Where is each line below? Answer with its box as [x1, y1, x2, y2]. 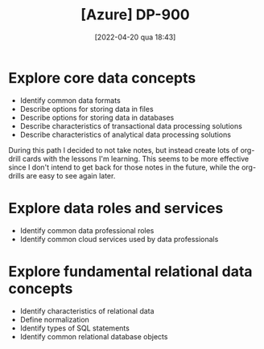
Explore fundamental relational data [8, 262, 253, 281]
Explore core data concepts [8, 68, 196, 87]
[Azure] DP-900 [80, 6, 191, 24]
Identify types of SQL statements [19, 323, 130, 333]
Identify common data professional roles [19, 225, 155, 235]
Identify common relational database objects [19, 331, 168, 341]
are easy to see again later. [26, 170, 116, 180]
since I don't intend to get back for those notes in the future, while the [8, 162, 240, 172]
